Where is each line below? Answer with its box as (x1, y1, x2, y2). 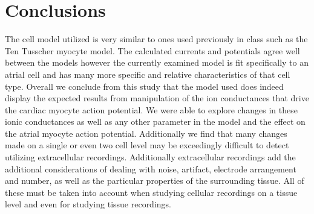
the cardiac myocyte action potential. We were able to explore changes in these (5, 103, 298, 116)
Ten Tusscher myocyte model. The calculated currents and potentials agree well (5, 44, 300, 57)
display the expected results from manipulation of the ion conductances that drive (5, 92, 309, 104)
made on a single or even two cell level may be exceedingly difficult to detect (5, 139, 289, 151)
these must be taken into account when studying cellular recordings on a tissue (5, 186, 298, 198)
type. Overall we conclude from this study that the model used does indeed (5, 80, 284, 92)
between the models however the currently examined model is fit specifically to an (5, 56, 309, 69)
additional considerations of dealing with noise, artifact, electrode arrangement (5, 162, 296, 175)
